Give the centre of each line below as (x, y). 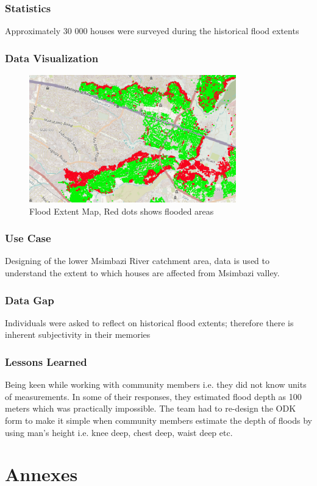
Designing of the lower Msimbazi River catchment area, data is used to (137, 261)
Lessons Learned (46, 361)
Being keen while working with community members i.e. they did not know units (156, 384)
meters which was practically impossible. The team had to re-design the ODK (151, 408)
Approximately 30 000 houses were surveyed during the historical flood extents (152, 31)
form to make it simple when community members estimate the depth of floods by (158, 420)
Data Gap (30, 300)
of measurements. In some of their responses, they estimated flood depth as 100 (153, 396)
